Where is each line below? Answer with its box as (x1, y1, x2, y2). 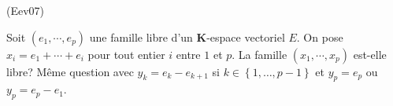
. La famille (232, 46, 287, 62)
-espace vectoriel (206, 28, 285, 45)
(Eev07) (6, 2, 45, 18)
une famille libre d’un (89, 28, 193, 45)
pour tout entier (87, 46, 165, 62)
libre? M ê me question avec (6, 63, 134, 79)
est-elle (353, 46, 387, 62)
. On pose (296, 28, 343, 45)
